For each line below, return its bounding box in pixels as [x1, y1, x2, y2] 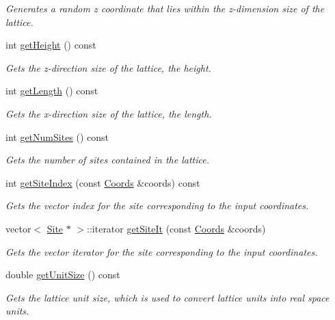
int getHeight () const [5, 38, 96, 52]
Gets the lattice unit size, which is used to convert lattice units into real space [5, 290, 330, 304]
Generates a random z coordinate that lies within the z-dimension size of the [5, 1, 325, 15]
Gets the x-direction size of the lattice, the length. [5, 106, 212, 120]
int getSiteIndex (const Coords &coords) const [5, 175, 200, 189]
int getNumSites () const [5, 129, 109, 144]
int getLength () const [5, 83, 98, 98]
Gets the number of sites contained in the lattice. [5, 152, 209, 167]
